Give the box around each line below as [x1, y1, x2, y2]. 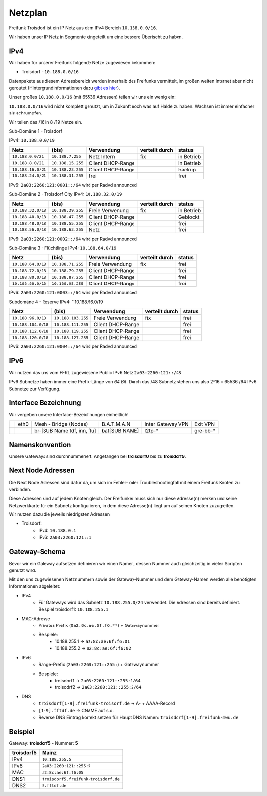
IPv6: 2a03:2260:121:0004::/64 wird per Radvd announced [9, 343, 137, 349]
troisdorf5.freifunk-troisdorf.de [42, 776, 120, 782]
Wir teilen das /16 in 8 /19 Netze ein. [9, 119, 83, 125]
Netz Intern [89, 153, 115, 160]
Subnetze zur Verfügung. [9, 386, 61, 392]
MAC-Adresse [21, 615, 50, 622]
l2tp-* [144, 427, 159, 434]
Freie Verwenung [89, 207, 129, 214]
